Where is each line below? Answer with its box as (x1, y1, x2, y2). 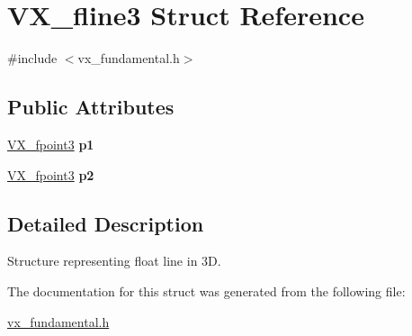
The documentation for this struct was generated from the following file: (7, 281, 406, 300)
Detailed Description (7, 209, 204, 237)
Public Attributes (7, 93, 175, 121)
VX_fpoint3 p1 (7, 134, 94, 153)
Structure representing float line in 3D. (7, 251, 221, 270)
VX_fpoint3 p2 (7, 165, 94, 184)
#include (7, 49, 58, 68)
